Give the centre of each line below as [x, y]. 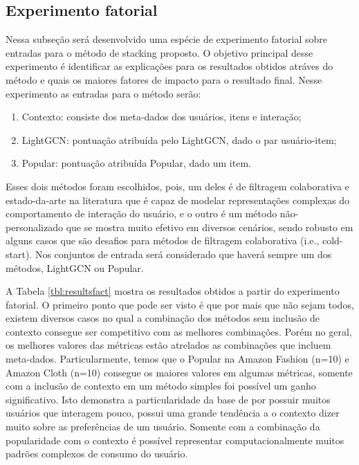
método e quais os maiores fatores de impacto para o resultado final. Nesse [164, 79]
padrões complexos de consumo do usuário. [97, 454]
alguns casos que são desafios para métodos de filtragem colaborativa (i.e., [163, 240]
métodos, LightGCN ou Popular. [75, 267]
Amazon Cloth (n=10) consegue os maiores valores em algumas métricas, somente [179, 372]
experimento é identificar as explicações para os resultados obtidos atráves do [169, 66]
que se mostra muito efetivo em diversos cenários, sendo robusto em [210, 227]
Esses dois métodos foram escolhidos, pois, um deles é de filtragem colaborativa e [177, 186]
